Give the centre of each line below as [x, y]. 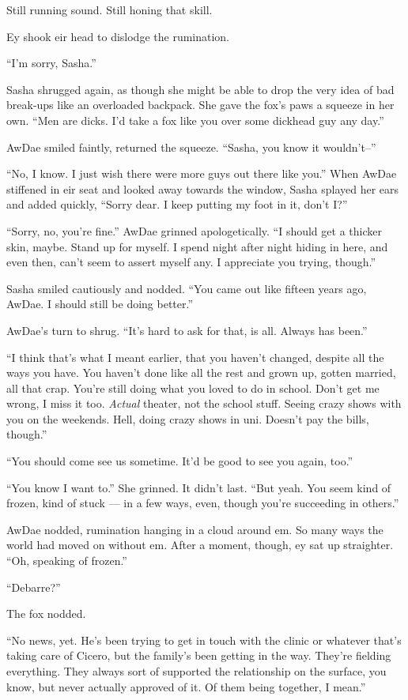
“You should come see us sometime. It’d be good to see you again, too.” [180, 461]
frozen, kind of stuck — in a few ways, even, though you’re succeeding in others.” [203, 503]
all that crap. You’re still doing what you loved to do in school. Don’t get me [193, 388]
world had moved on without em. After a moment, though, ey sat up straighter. [200, 545]
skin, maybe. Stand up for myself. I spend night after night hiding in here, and [197, 246]
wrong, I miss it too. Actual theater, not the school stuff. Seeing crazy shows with [204, 403]
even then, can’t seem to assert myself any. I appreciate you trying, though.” [191, 262]
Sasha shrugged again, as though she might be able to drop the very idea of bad [200, 89]
